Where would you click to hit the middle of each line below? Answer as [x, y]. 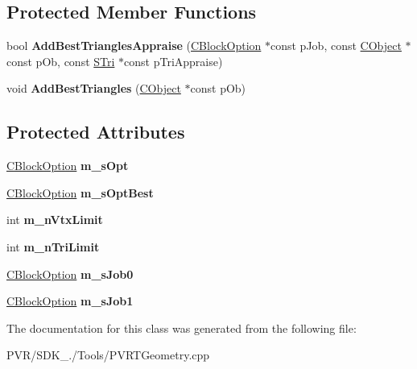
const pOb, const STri [61, 61]
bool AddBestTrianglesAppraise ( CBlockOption [134, 46]
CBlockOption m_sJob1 [70, 301]
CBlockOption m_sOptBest [80, 192]
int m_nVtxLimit [55, 220]
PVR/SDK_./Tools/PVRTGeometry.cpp [108, 355]
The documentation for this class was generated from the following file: [182, 328]
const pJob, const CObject [336, 46]
